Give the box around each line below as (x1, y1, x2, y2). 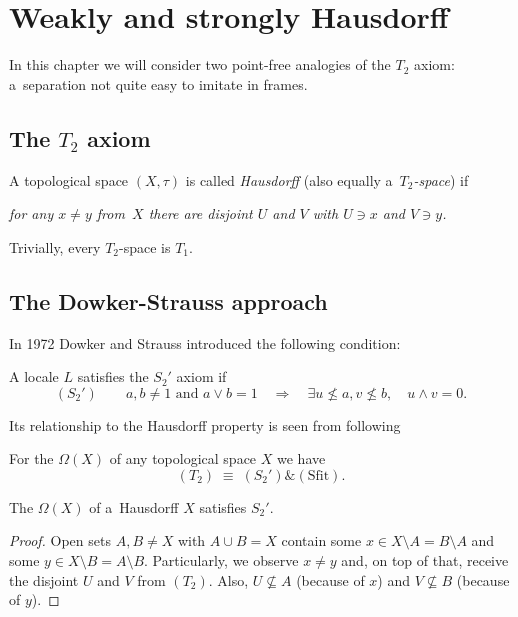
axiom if (176, 366, 227, 387)
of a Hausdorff (89, 496, 179, 517)
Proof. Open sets (9, 530, 111, 551)
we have (277, 448, 326, 469)
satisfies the (77, 366, 149, 387)
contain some (281, 530, 362, 551)
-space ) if (413, 169, 469, 190)
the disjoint (9, 569, 79, 590)
